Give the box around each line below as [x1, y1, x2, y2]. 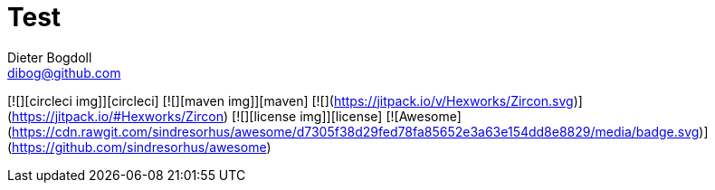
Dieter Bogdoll [7, 49, 92, 65]
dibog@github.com [7, 64, 121, 81]
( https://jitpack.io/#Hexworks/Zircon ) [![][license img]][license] [7, 108, 383, 124]
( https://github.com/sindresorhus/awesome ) [7, 138, 272, 155]
